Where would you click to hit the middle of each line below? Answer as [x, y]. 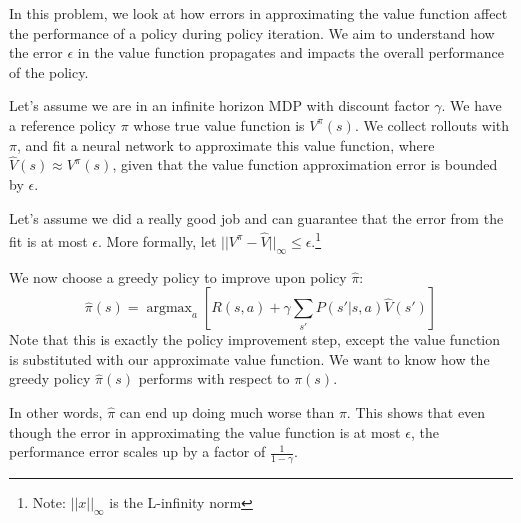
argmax [169, 308]
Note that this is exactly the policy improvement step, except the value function [255, 339]
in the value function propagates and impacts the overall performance [290, 52]
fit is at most [48, 240]
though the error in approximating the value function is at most [205, 431]
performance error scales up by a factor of [137, 451]
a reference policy [63, 124]
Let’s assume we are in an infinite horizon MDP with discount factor [219, 105]
